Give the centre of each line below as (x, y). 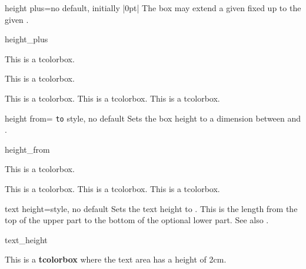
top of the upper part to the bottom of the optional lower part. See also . (137, 220)
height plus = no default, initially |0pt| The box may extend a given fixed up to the (153, 8)
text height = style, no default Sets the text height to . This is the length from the (151, 208)
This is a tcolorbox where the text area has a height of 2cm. (116, 259)
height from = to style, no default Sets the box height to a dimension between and (153, 118)
